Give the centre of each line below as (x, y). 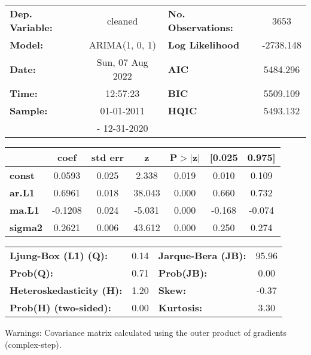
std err (108, 157)
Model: (27, 45)
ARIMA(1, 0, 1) (122, 45)
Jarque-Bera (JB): (202, 255)
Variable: (31, 27)
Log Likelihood (204, 45)
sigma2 (26, 227)
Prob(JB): (183, 273)
